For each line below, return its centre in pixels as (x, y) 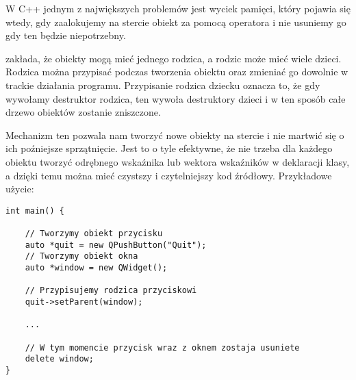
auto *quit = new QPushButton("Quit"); (116, 245)
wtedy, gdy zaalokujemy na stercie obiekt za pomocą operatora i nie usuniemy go (176, 22)
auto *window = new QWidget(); (96, 268)
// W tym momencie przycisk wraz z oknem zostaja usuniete (162, 347)
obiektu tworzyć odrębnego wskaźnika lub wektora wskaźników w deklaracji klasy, (178, 161)
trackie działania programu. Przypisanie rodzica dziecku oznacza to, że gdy (163, 85)
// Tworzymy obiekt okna (81, 256)
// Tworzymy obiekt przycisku (94, 234)
